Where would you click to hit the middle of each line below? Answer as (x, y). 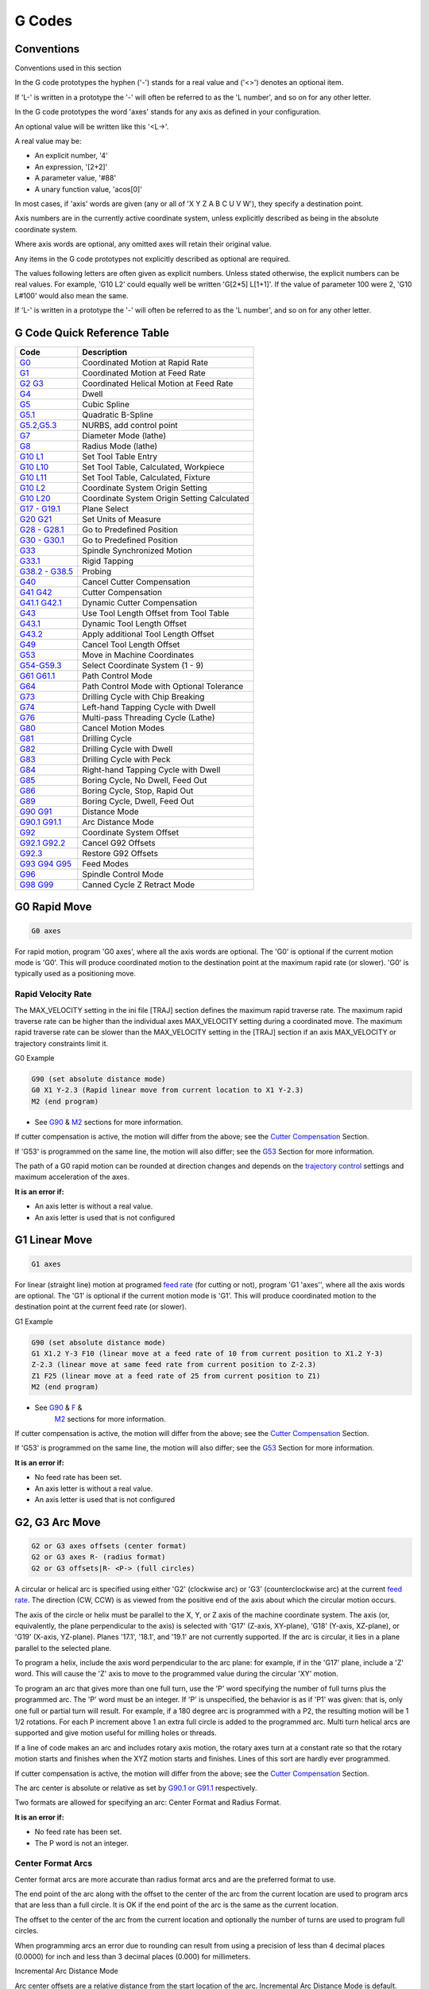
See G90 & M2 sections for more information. (109, 1122)
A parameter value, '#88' (75, 178)
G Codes (44, 21)
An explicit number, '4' (71, 156)
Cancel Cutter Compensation (136, 582)
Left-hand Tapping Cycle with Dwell (149, 707)
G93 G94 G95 (46, 864)
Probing (97, 571)
